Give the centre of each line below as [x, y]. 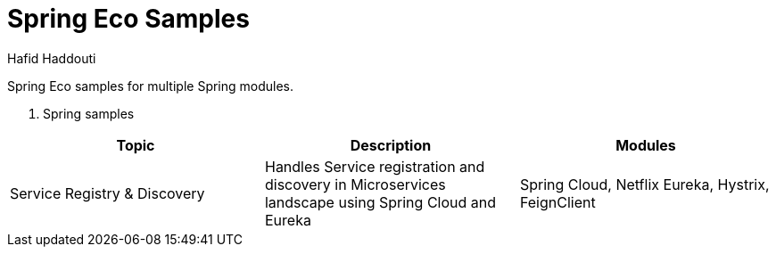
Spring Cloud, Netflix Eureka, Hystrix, [644, 184]
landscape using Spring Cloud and [380, 202]
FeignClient [557, 202]
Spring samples [89, 113]
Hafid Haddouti [52, 58]
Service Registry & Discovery [107, 193]
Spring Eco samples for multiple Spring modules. [151, 86]
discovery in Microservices [355, 184]
